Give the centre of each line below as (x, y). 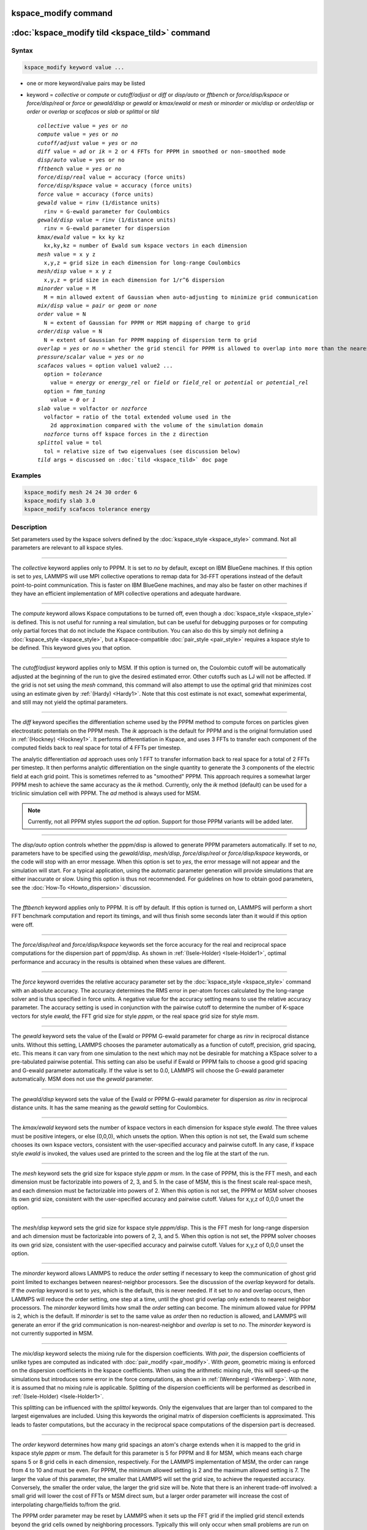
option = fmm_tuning (75, 391)
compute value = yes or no (78, 134)
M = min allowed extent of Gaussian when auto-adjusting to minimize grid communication (181, 297)
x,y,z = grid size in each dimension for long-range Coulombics (142, 263)
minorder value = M (67, 289)
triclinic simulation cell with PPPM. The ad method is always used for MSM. (106, 793)
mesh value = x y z (67, 254)
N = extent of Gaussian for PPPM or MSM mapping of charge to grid (147, 323)
